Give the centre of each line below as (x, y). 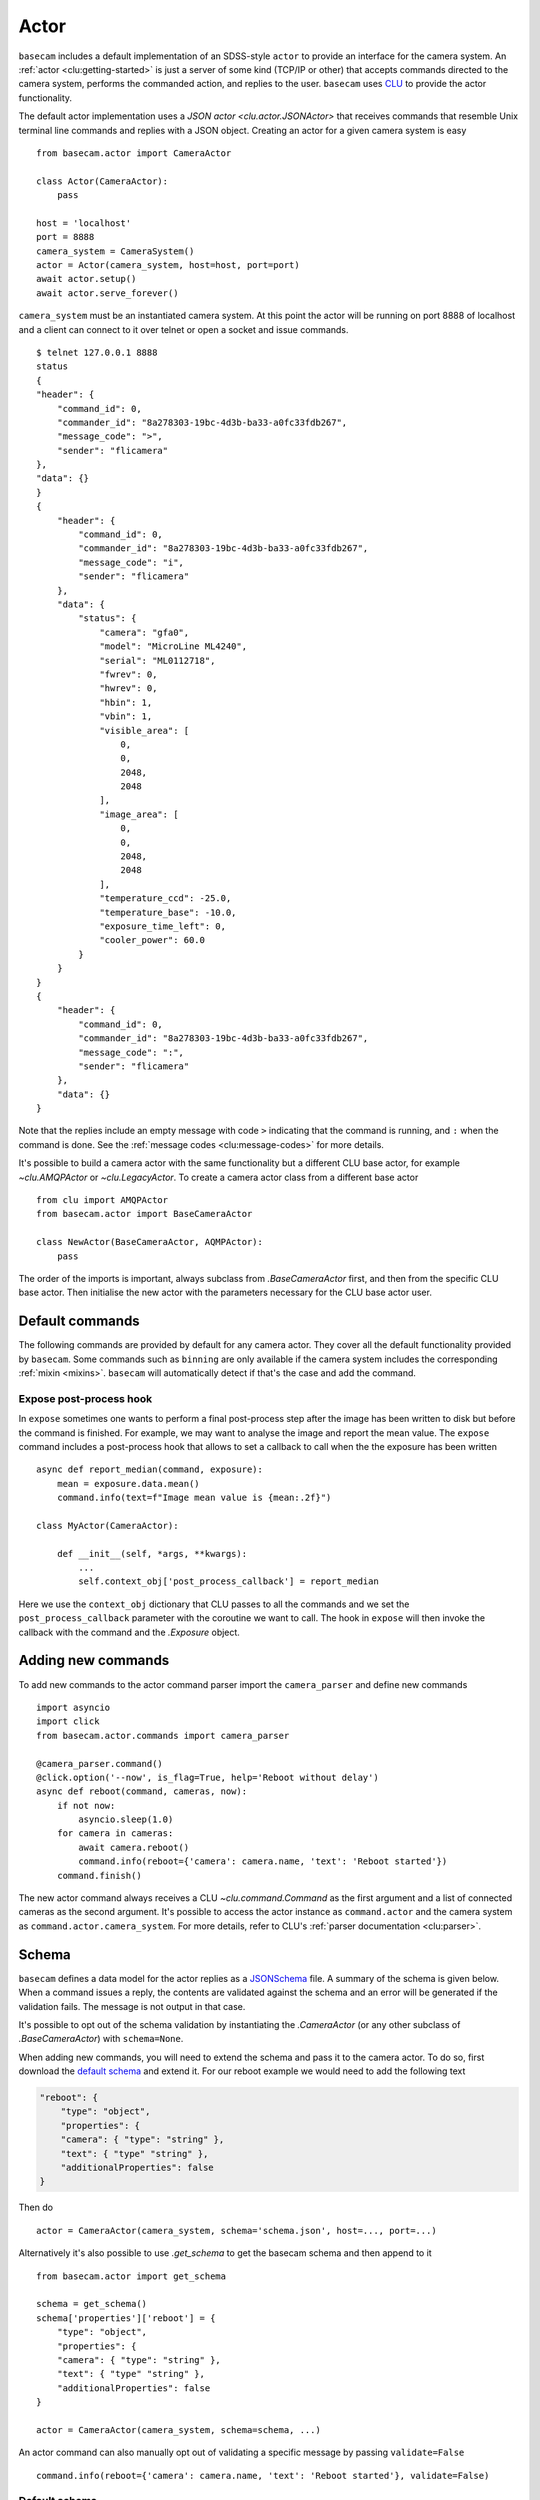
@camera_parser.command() (100, 1763)
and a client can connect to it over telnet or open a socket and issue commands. (183, 329)
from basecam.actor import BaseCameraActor (144, 1214)
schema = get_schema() (92, 2304)
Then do (36, 2207)
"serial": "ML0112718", (157, 660)
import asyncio (73, 1707)
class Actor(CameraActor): (102, 181)
